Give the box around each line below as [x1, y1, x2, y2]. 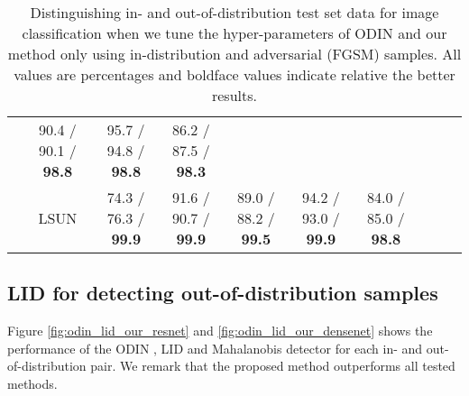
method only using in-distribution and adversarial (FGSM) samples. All [7, 43, 462, 64]
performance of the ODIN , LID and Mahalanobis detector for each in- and [7, 338, 423, 357]
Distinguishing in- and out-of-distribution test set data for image [30, 2, 439, 23]
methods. [7, 373, 58, 392]
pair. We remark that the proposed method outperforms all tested [90, 356, 455, 375]
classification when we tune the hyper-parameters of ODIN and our [22, 23, 447, 43]
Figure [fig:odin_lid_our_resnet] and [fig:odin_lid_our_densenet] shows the [7, 321, 433, 340]
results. [211, 85, 257, 106]
